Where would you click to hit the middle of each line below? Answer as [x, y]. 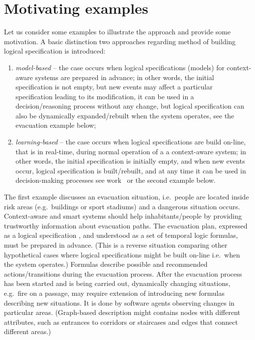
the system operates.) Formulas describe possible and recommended [106, 264]
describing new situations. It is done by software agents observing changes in [119, 302]
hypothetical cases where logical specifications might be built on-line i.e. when [122, 254]
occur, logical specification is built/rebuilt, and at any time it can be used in [131, 170]
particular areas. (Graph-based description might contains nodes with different [122, 312]
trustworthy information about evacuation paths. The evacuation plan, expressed [126, 225]
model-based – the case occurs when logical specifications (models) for [120, 67]
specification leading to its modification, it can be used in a [105, 96]
